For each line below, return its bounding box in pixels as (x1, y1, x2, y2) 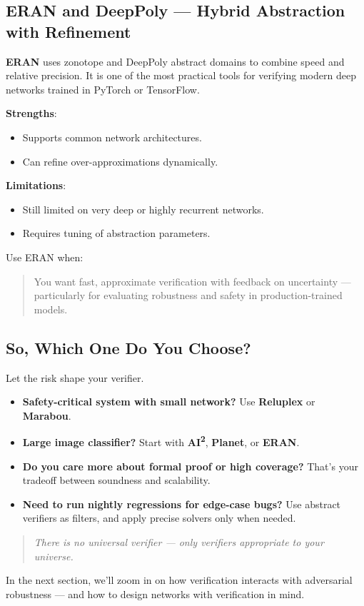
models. (34, 301, 68, 316)
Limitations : (6, 178, 66, 193)
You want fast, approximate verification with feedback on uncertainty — (34, 273, 351, 288)
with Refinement (6, 20, 131, 42)
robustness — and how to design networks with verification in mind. (6, 586, 305, 601)
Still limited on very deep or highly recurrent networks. (22, 201, 264, 216)
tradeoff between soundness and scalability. (22, 473, 211, 488)
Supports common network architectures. (22, 129, 202, 144)
